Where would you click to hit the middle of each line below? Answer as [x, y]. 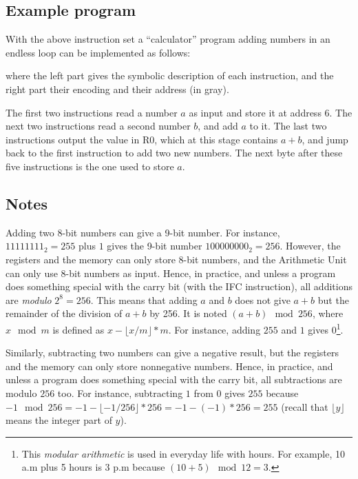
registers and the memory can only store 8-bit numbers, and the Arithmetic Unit [176, 259]
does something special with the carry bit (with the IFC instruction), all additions [179, 286]
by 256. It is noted [188, 313]
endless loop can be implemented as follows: [98, 52]
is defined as [78, 329]
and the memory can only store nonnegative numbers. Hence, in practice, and [169, 366]
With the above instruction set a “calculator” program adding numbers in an [168, 39]
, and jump [325, 139]
